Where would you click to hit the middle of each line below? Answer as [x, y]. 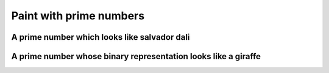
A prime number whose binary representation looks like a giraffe [136, 56]
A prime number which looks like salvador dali [101, 37]
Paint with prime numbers [78, 16]
